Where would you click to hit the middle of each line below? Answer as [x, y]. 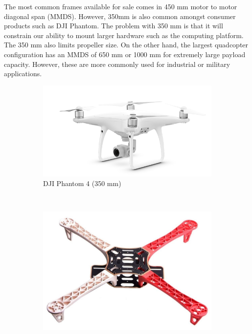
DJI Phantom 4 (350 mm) [82, 183]
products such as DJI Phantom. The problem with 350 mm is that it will [114, 26]
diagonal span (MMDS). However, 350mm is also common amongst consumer [120, 16]
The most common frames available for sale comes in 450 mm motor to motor [121, 6]
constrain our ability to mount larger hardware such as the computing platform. [124, 35]
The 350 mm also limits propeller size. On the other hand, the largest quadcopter [126, 45]
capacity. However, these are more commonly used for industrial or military [117, 64]
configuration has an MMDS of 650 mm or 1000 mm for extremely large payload [125, 54]
